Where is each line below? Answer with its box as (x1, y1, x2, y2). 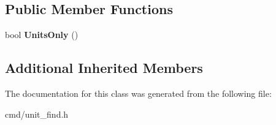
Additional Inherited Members (5, 58, 203, 77)
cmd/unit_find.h (5, 107, 69, 120)
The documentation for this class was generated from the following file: (5, 87, 272, 99)
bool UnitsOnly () (5, 28, 79, 41)
